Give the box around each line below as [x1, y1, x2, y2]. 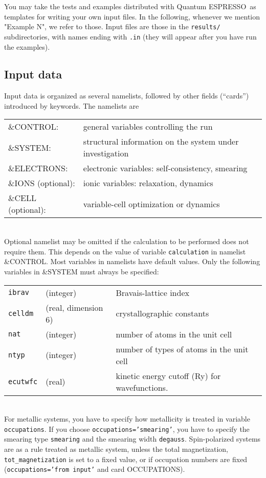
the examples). [4, 41, 50, 52]
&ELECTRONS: [8, 162, 68, 174]
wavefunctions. [116, 381, 168, 393]
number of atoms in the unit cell [116, 328, 232, 340]
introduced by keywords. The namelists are [4, 100, 139, 111]
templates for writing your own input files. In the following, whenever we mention [4, 11, 260, 22]
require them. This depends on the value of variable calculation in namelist [4, 246, 246, 256]
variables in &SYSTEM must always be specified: [4, 266, 159, 276]
